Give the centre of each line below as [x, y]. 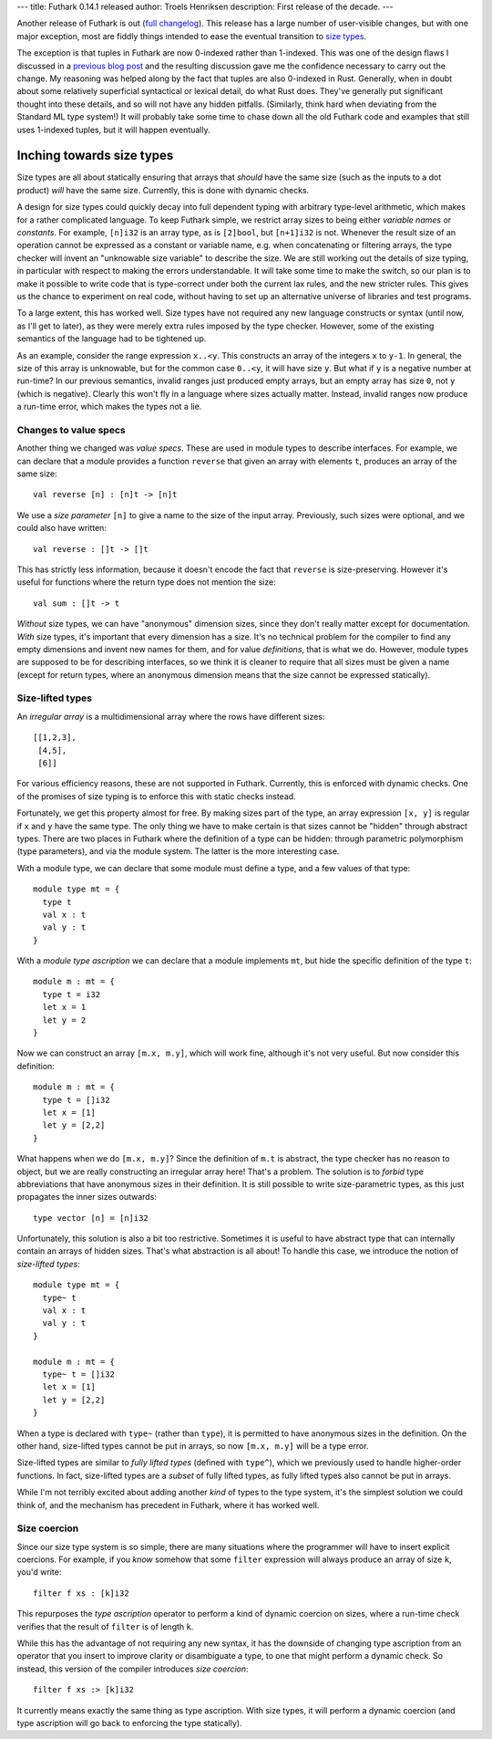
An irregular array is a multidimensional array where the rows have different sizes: [171, 716]
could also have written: [61, 528]
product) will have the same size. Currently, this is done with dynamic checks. [163, 190]
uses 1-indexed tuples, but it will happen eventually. [113, 130]
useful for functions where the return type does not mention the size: [147, 582]
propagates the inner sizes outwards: [87, 1197]
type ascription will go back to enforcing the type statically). [129, 1723]
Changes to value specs [72, 430]
